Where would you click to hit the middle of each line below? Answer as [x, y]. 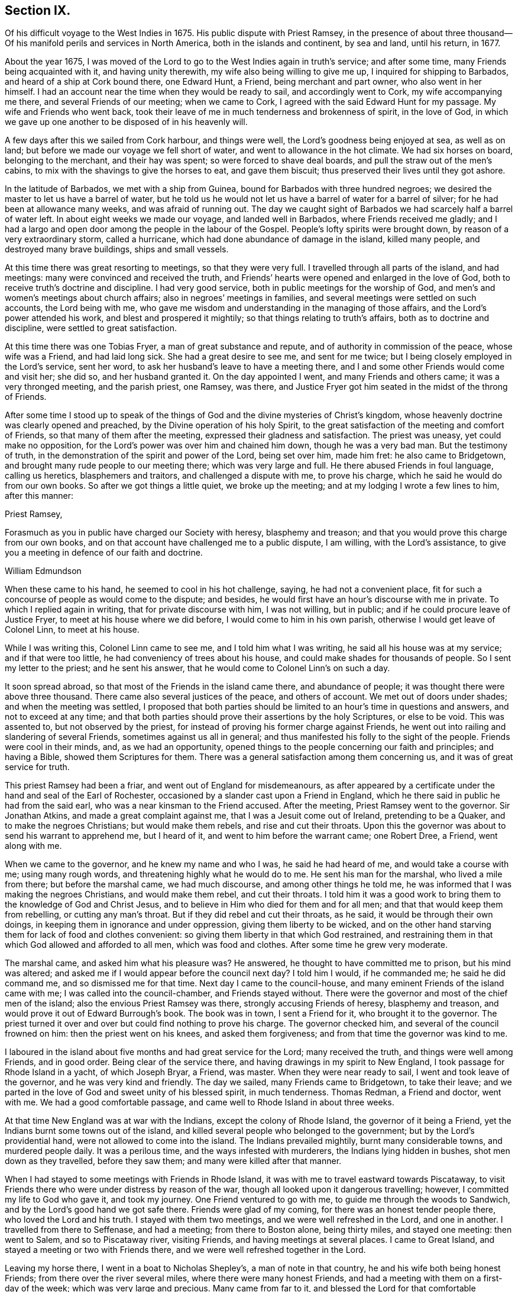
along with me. [33, 846]
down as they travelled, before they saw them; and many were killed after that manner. [173, 1161]
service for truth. [37, 767]
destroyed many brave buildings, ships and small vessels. [117, 249]
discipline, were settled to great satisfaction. [91, 328]
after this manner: [39, 496]
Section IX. [38, 10]
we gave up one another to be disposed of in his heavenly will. [126, 122]
